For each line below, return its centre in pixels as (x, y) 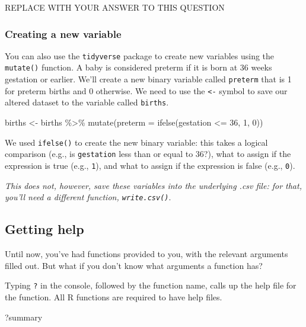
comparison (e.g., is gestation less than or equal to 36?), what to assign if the (148, 154)
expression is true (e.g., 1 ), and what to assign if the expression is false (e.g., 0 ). (150, 165)
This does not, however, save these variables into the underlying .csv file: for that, (153, 185)
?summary (24, 317)
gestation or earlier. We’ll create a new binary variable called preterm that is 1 (148, 79)
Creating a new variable (63, 33)
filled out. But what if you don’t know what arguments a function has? (134, 265)
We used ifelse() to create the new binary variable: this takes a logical (136, 142)
